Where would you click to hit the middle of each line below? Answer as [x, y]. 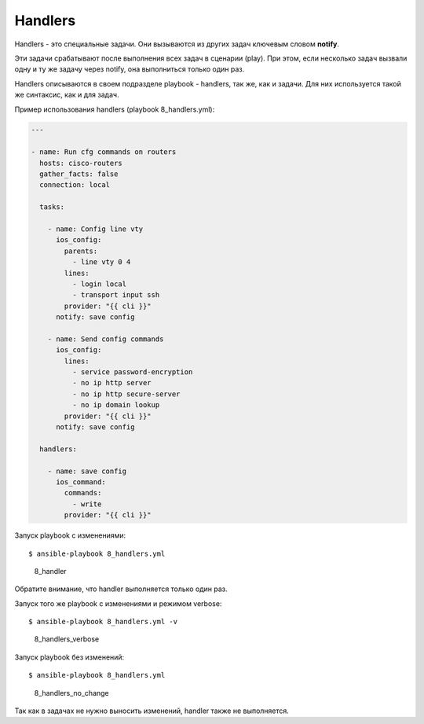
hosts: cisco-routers [81, 163]
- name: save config [87, 471]
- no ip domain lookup [116, 405]
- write [87, 504]
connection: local [75, 185]
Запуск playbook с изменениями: [70, 535]
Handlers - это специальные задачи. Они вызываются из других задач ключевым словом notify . [177, 44]
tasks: [52, 207]
